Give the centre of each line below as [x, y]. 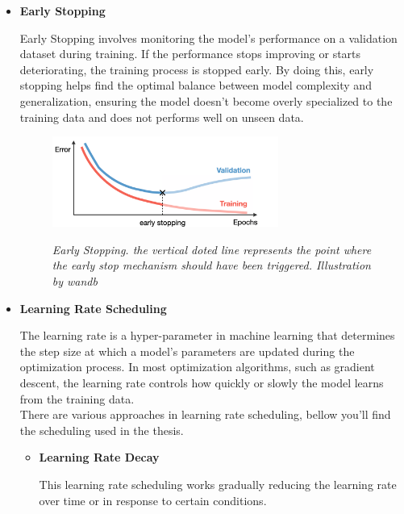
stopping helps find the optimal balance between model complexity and [196, 85]
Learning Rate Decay [99, 457]
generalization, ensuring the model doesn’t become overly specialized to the [206, 100]
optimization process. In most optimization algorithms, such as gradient [197, 367]
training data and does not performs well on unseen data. [162, 117]
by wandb [75, 280]
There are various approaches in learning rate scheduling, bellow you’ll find [205, 414]
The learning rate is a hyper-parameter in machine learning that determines [207, 335]
